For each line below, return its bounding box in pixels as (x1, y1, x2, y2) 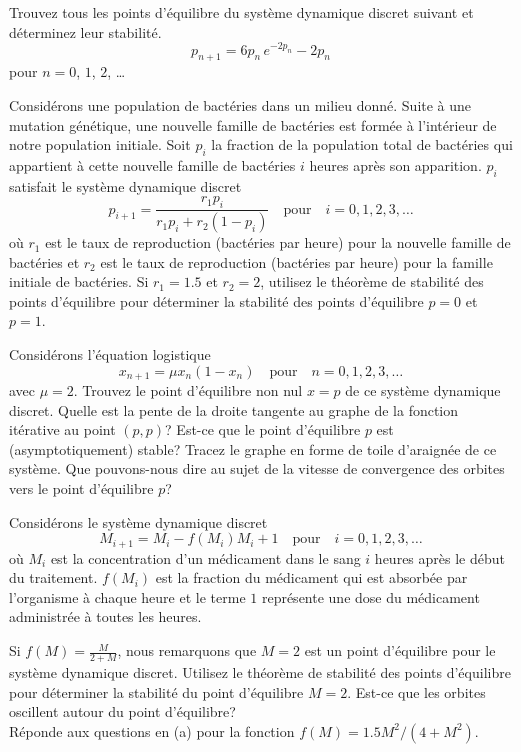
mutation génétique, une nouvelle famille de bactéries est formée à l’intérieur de (9, 114, 497, 135)
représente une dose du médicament (261, 586, 480, 607)
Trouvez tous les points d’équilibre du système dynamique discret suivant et (9, 2, 474, 22)
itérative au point (9, 419, 116, 440)
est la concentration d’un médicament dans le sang (50, 547, 361, 568)
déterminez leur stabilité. (9, 21, 162, 42)
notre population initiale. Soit (9, 134, 191, 155)
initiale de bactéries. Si (9, 271, 149, 292)
